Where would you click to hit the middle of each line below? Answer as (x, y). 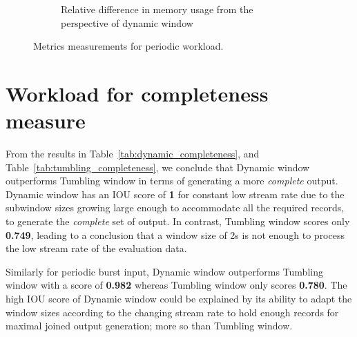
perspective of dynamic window (127, 22)
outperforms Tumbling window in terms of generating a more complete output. (172, 181)
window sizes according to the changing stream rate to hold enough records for (172, 312)
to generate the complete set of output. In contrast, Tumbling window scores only (178, 221)
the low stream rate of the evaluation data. (96, 248)
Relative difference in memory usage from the (157, 9)
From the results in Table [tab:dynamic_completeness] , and (133, 154)
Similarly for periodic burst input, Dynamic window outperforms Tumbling (164, 271)
